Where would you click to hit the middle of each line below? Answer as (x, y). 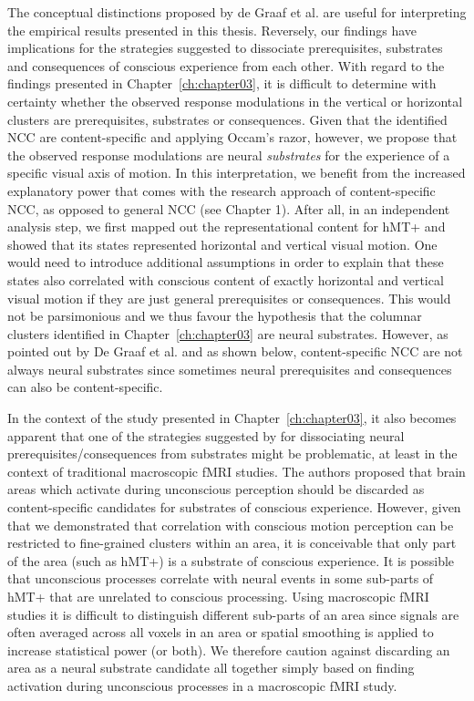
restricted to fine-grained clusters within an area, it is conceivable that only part (232, 543)
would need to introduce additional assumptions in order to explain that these (226, 262)
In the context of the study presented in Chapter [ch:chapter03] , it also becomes (232, 418)
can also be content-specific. (85, 387)
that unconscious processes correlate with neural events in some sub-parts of (221, 578)
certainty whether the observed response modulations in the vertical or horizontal (235, 101)
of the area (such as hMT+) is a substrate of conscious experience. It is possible (231, 560)
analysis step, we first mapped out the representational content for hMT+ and (227, 227)
